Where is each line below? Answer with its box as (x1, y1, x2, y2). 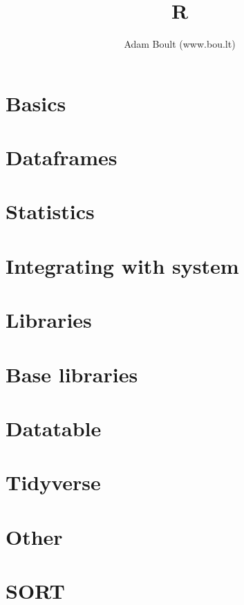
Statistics (6, 197, 95, 225)
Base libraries (6, 360, 138, 388)
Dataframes (6, 143, 118, 171)
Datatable (6, 413, 102, 442)
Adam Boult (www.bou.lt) (124, 37, 236, 51)
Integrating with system (6, 251, 239, 279)
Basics (6, 89, 66, 117)
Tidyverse (6, 468, 101, 496)
